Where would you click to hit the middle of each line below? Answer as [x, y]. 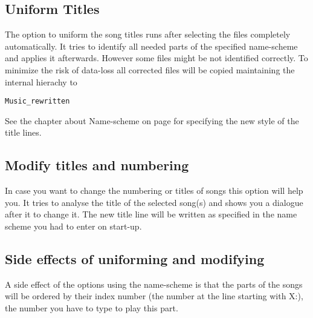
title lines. [23, 132]
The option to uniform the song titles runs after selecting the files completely [148, 34]
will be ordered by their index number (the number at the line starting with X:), [154, 296]
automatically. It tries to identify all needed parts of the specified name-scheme [151, 46]
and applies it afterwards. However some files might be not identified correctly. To [156, 58]
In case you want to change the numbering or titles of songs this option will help [154, 190]
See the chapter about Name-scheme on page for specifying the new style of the [152, 120]
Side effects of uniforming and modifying [135, 258]
